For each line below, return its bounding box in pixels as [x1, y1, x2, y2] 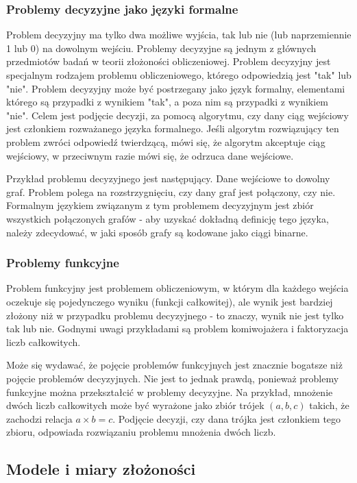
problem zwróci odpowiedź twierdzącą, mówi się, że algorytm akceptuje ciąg [6, 134, 325, 149]
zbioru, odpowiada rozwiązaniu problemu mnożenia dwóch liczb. [6, 425, 276, 439]
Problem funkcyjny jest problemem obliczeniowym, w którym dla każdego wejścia [6, 281, 349, 295]
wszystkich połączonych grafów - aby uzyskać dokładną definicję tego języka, [6, 211, 329, 225]
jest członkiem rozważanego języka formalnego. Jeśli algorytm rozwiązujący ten [6, 121, 339, 136]
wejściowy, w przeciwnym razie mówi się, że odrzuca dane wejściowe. [6, 148, 294, 162]
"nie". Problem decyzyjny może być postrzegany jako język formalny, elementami [6, 81, 345, 95]
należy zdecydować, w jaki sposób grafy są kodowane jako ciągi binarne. [6, 225, 308, 239]
